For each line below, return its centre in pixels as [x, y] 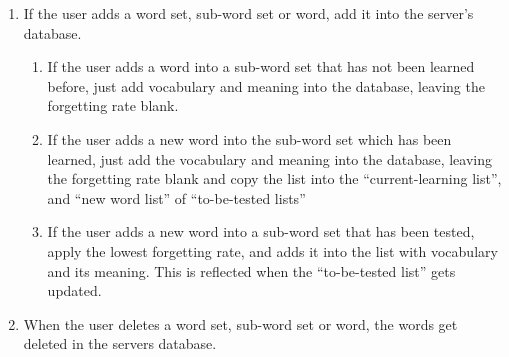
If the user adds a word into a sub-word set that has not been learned [261, 66]
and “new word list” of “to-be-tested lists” [176, 197]
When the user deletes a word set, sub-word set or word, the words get [240, 323]
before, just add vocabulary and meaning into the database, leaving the [266, 85]
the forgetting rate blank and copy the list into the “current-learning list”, [274, 178]
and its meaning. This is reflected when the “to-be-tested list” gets [251, 270]
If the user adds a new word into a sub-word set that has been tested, [261, 231]
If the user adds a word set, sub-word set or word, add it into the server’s [248, 13]
